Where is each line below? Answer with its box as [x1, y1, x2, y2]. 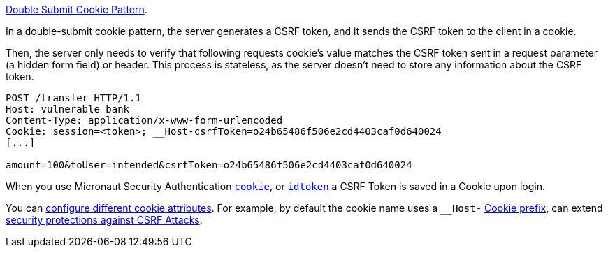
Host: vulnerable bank [6, 103, 130, 115]
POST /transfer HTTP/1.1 [6, 92, 141, 103]
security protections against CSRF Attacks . [6, 214, 203, 226]
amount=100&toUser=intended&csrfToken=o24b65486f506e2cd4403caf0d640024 [6, 159, 412, 171]
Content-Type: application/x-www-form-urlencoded [6, 115, 283, 126]
